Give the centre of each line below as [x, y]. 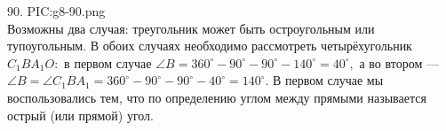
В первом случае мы [328, 80]
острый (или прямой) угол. [80, 115]
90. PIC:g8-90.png [56, 11]
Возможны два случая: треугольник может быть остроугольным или [191, 28]
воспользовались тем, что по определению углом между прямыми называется [217, 97]
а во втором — [399, 62]
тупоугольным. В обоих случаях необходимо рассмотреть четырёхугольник [210, 46]
